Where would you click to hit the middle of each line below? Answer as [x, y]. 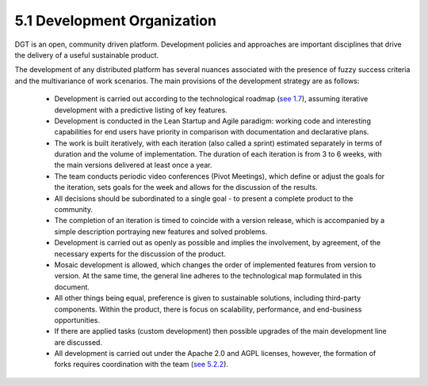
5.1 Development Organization [116, 21]
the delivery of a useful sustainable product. [87, 55]
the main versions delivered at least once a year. [134, 165]
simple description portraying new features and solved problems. [161, 231]
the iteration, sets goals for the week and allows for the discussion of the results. [186, 187]
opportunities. [77, 320]
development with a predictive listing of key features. [141, 110]
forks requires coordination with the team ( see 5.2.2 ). [141, 365]
